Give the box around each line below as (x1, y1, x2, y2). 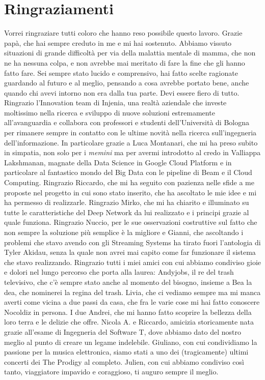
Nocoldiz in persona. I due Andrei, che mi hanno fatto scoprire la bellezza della (4, 306, 252, 317)
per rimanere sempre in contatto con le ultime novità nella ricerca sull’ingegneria (4, 127, 257, 138)
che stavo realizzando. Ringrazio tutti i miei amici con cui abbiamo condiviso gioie (4, 256, 261, 267)
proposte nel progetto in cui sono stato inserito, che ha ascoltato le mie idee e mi (4, 187, 257, 197)
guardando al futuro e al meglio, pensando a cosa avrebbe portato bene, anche (4, 77, 249, 88)
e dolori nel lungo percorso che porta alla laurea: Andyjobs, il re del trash (4, 267, 234, 277)
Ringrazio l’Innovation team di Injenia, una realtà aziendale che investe (4, 97, 227, 108)
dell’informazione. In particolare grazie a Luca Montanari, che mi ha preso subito (4, 137, 258, 148)
